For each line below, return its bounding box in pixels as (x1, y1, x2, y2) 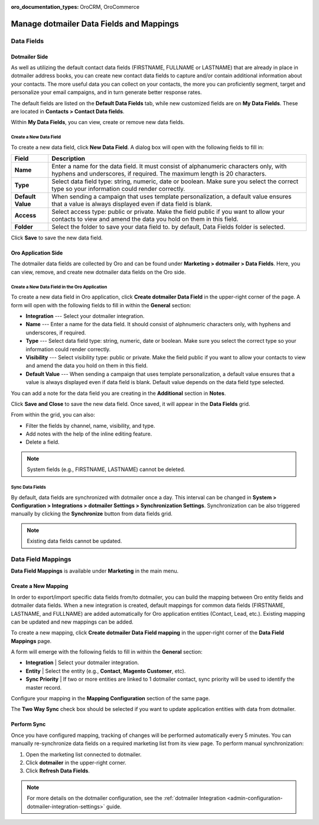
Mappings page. (11, 637, 52, 644)
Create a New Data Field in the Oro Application (11, 284, 108, 290)
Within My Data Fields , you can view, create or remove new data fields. (11, 119, 185, 126)
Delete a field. (25, 439, 60, 446)
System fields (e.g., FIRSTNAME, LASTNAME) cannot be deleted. (27, 466, 185, 473)
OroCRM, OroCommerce (80, 4, 140, 10)
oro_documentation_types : (11, 4, 79, 10)
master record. (25, 684, 62, 691)
